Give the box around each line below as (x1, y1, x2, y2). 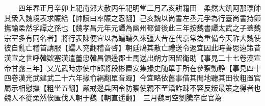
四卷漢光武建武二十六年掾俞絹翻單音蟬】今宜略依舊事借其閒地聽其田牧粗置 (4, 72, 254, 83)
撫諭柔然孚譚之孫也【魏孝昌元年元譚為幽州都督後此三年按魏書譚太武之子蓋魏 (4, 22, 261, 33)
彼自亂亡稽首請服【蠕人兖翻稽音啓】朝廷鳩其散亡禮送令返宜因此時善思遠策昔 (4, 42, 261, 53)
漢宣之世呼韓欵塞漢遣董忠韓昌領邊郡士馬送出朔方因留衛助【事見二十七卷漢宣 (4, 52, 261, 63)
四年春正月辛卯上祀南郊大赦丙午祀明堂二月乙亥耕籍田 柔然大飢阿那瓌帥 (18, 3, 261, 13)
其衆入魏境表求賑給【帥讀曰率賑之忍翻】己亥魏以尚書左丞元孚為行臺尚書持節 (4, 12, 261, 23)
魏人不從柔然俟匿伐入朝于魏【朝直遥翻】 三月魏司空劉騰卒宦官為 (4, 92, 222, 103)
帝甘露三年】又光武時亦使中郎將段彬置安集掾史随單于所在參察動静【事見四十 (4, 62, 261, 73)
